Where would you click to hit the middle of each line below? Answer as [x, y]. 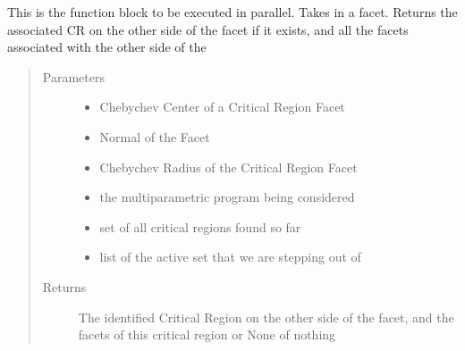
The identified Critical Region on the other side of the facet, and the [266, 317]
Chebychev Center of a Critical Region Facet [222, 107]
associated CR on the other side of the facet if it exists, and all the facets [208, 29]
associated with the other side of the [107, 47]
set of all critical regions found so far [200, 226]
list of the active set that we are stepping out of [230, 257]
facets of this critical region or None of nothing [207, 334]
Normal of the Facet [155, 136]
